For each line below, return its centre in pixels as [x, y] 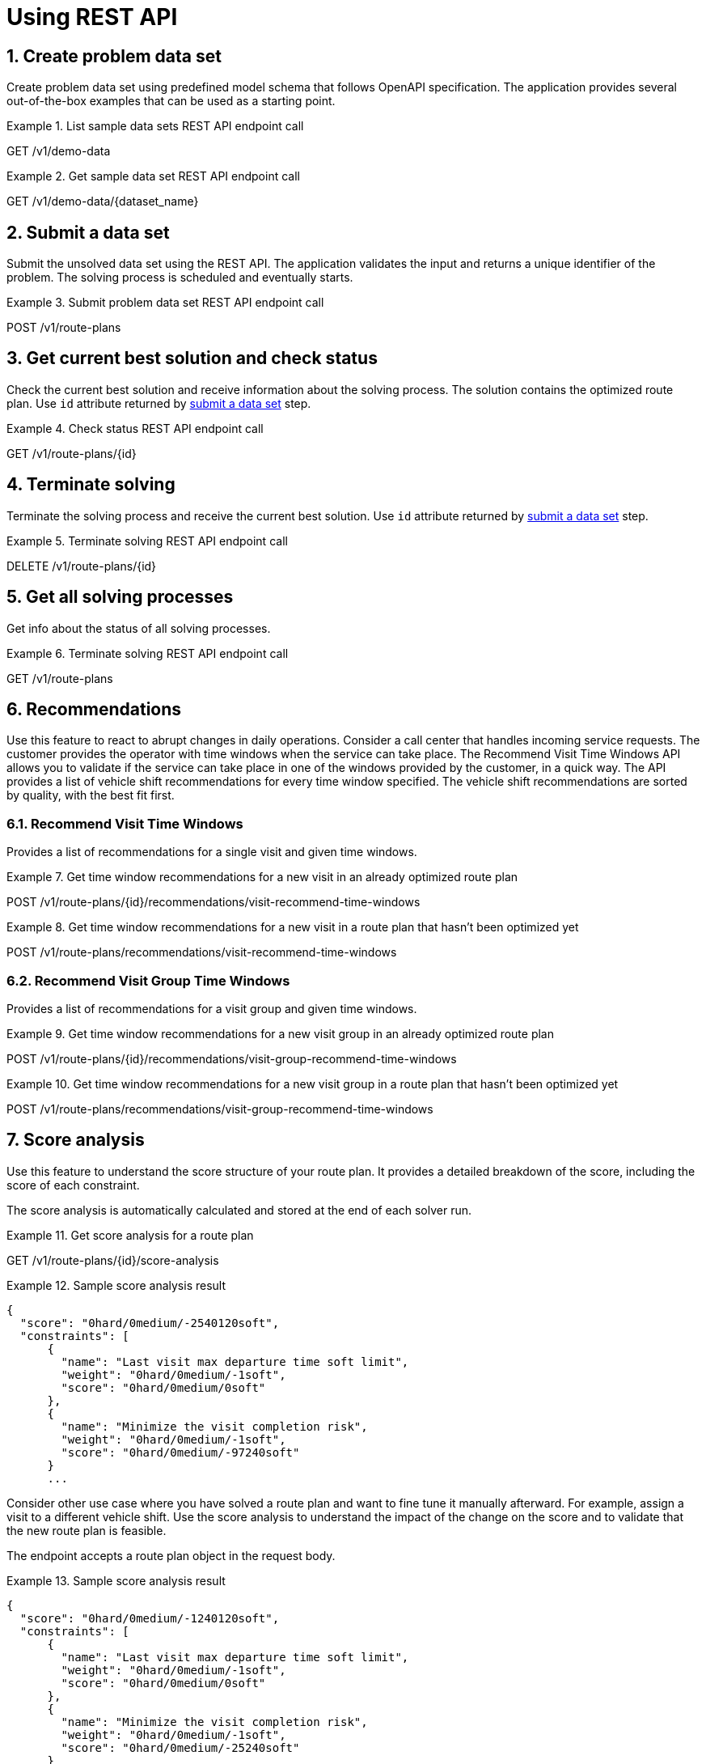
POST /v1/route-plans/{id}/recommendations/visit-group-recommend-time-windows [232, 1058]
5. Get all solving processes [120, 597]
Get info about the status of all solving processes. [139, 628]
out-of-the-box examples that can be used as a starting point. [171, 101]
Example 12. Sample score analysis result [116, 1285]
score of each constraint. [73, 1185]
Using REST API [92, 17]
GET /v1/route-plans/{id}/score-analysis [113, 1260]
